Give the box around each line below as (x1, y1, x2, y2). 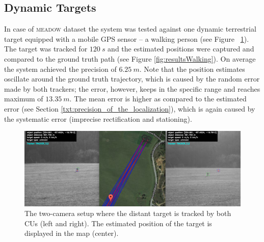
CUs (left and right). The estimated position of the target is (24, 218, 212, 228)
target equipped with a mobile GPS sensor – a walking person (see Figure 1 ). (4, 33, 249, 44)
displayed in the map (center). (24, 228, 119, 238)
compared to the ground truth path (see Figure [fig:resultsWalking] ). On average (4, 53, 256, 64)
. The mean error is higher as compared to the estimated (69, 93, 247, 104)
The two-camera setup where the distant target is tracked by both (24, 208, 231, 219)
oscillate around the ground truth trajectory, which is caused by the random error (4, 73, 260, 84)
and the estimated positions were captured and (108, 43, 254, 54)
